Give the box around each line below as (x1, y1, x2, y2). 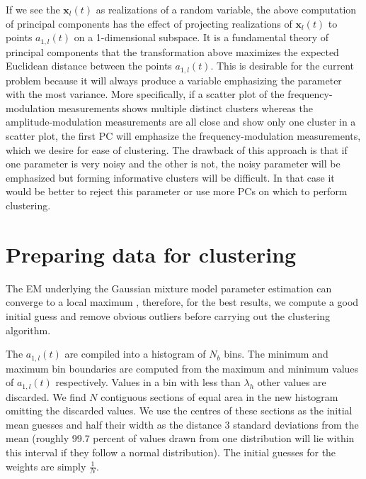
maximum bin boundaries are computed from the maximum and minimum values (6, 360, 359, 375)
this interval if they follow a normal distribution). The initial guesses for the (6, 445, 336, 459)
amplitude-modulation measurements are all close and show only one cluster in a (6, 114, 356, 129)
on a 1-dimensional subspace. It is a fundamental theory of (74, 30, 328, 45)
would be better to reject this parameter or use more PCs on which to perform (6, 184, 348, 199)
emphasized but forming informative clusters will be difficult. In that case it (6, 170, 335, 185)
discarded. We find (6, 389, 86, 404)
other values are (257, 375, 326, 390)
